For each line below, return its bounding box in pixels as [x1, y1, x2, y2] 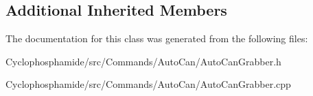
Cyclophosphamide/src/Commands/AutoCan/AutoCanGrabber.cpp [5, 77, 291, 91]
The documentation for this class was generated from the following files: [5, 31, 308, 46]
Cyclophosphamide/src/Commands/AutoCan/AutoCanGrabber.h [5, 54, 281, 68]
